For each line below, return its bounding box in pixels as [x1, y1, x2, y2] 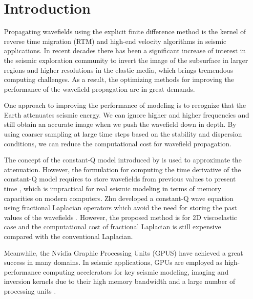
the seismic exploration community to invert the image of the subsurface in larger [4, 55, 248, 65]
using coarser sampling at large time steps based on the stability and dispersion [4, 129, 242, 139]
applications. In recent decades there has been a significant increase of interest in [4, 45, 246, 56]
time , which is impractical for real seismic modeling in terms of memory [4, 183, 221, 194]
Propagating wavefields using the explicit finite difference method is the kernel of [4, 26, 246, 37]
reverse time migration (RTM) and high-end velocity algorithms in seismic [4, 36, 227, 46]
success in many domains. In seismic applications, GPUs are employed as [4, 257, 223, 267]
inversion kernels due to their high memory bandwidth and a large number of [4, 276, 235, 286]
